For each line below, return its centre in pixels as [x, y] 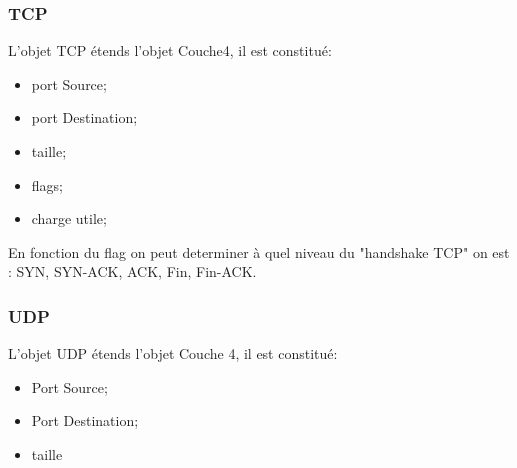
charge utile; [69, 218]
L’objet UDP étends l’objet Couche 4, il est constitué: [173, 353]
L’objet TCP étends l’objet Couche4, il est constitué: [170, 50]
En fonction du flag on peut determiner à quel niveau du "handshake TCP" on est [259, 251]
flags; [47, 184]
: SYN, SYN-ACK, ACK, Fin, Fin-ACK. [132, 271]
